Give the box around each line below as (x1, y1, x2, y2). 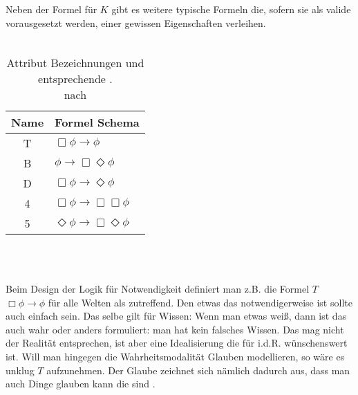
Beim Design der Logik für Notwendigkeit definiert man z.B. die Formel (6, 281, 310, 295)
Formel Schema (55, 113, 140, 130)
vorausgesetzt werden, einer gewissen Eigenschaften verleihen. (6, 15, 266, 30)
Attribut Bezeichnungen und (6, 54, 144, 71)
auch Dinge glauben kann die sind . (6, 376, 156, 391)
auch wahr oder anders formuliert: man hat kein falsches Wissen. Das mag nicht (6, 322, 344, 336)
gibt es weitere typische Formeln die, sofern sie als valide (111, 2, 351, 16)
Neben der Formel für (6, 2, 97, 16)
